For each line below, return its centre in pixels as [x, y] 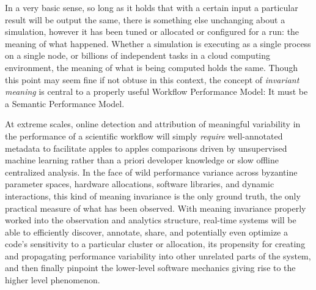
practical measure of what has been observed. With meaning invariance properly [156, 208]
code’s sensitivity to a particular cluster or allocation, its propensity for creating [155, 244]
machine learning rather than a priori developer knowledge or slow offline [142, 160]
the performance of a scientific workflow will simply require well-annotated [144, 136]
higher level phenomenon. [53, 280]
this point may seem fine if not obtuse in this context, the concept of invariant [152, 79]
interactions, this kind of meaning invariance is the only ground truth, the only [153, 195]
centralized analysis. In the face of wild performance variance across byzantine [151, 172]
